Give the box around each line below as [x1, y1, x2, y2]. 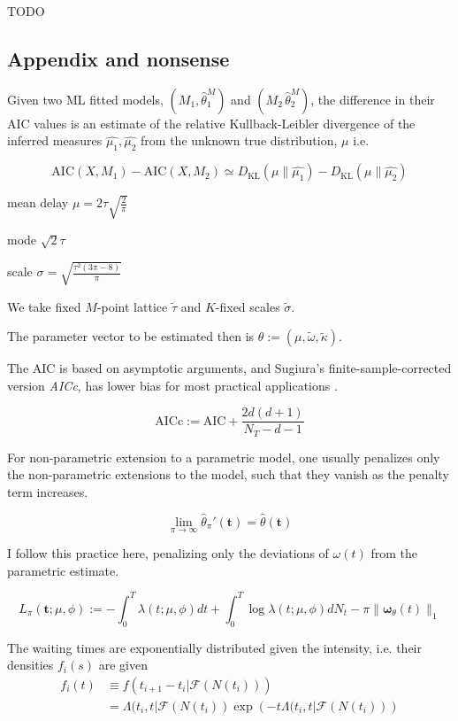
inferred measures [7, 131, 103, 150]
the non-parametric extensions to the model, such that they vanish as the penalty [7, 465, 449, 484]
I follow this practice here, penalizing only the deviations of [7, 544, 329, 562]
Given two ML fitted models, [7, 89, 164, 108]
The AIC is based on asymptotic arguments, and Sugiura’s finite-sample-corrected [7, 359, 452, 377]
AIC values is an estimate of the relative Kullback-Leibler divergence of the [7, 113, 416, 132]
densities [7, 655, 54, 674]
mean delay [7, 193, 69, 212]
